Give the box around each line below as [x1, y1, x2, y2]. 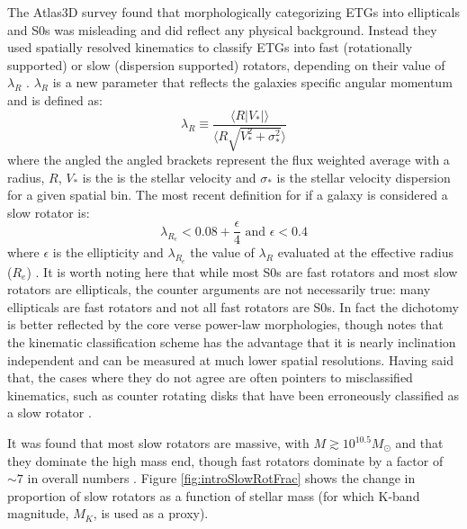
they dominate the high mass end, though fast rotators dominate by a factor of [7, 451, 444, 470]
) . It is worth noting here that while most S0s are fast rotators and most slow [26, 262, 458, 281]
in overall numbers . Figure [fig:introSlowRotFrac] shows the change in [27, 469, 416, 488]
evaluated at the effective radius [277, 243, 454, 262]
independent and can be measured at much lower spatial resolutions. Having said [7, 350, 454, 369]
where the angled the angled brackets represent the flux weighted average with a [7, 150, 450, 169]
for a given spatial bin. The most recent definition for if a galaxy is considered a [7, 185, 448, 204]
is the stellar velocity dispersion [276, 167, 451, 186]
